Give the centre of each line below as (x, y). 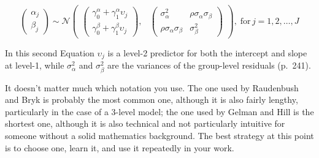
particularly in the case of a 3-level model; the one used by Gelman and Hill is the (159, 111)
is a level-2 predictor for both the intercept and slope (207, 53)
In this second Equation (50, 53)
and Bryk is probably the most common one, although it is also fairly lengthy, (152, 100)
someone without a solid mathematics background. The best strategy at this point (159, 135)
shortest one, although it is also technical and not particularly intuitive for (145, 123)
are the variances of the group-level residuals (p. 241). (209, 65)
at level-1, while (35, 65)
